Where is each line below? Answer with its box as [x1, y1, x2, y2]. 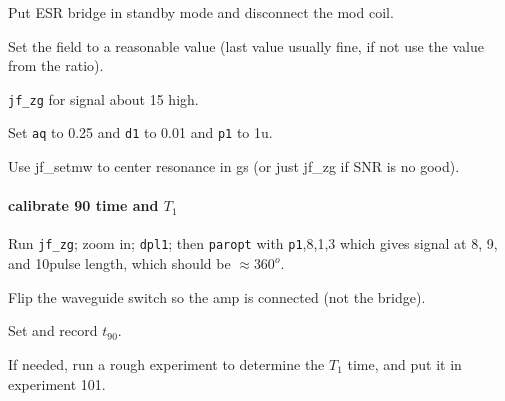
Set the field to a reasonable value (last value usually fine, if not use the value [8, 35, 484, 56]
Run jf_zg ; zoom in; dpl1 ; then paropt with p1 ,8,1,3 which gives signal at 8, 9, [8, 233, 498, 254]
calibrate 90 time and [8, 195, 159, 216]
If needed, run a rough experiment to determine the [8, 353, 325, 374]
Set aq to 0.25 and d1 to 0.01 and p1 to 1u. [8, 122, 273, 143]
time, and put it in [347, 353, 462, 374]
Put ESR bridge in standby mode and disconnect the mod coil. [8, 2, 394, 22]
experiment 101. [8, 373, 106, 394]
